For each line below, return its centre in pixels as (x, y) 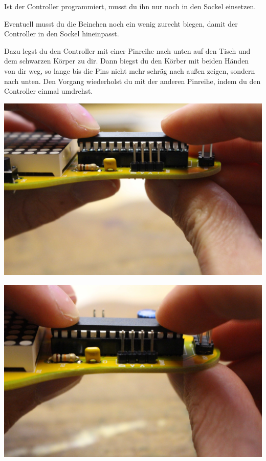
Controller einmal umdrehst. (49, 91)
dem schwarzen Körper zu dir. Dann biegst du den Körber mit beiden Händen (127, 61)
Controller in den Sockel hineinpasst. (62, 34)
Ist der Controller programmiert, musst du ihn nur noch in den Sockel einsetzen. (130, 6)
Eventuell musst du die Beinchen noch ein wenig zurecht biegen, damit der (121, 23)
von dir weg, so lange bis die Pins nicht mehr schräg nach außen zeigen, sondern (130, 70)
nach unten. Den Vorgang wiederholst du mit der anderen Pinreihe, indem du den (132, 81)
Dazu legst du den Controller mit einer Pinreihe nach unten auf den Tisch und (127, 50)
